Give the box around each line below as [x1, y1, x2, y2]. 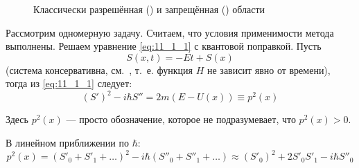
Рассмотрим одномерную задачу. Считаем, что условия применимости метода [6, 25, 334, 39]
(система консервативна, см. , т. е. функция [6, 62, 193, 77]
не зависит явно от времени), [207, 62, 331, 77]
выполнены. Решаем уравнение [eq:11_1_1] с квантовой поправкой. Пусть [6, 39, 322, 53]
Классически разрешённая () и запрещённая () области [33, 2, 265, 16]
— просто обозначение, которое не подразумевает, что [66, 112, 296, 127]
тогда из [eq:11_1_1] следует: [6, 76, 132, 91]
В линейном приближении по [6, 136, 129, 150]
